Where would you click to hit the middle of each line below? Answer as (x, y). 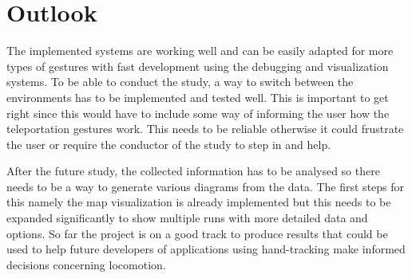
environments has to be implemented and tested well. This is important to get (198, 97)
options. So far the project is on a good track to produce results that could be (197, 233)
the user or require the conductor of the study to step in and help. (169, 144)
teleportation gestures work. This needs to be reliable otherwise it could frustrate (205, 129)
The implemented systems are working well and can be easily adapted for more (200, 51)
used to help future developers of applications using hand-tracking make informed (206, 249)
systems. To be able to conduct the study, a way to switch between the (180, 82)
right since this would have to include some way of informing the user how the (198, 113)
